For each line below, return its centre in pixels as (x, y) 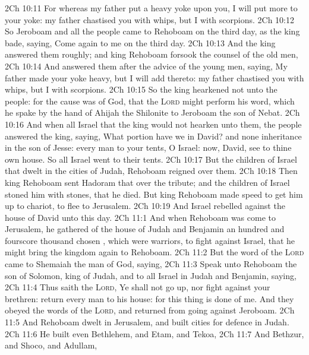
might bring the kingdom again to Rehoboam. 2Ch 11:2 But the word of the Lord (154, 252)
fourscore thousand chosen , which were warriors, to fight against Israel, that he (150, 240)
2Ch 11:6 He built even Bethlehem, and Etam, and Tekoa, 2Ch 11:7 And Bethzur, (154, 333)
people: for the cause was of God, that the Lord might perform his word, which (150, 101)
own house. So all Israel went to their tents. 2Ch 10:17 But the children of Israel (151, 159)
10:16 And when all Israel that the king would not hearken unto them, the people (153, 124)
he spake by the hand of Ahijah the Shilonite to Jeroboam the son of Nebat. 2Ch (152, 112)
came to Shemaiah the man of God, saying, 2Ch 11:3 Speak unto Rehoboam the (151, 264)
